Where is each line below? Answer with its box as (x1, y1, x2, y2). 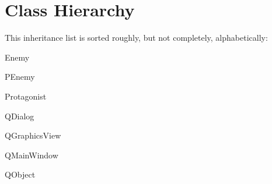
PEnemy (5, 70, 35, 83)
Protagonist (5, 90, 47, 102)
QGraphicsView (5, 129, 61, 141)
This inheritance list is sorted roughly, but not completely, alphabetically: (5, 31, 268, 44)
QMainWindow (5, 148, 58, 161)
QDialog (5, 109, 34, 122)
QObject (5, 168, 36, 181)
